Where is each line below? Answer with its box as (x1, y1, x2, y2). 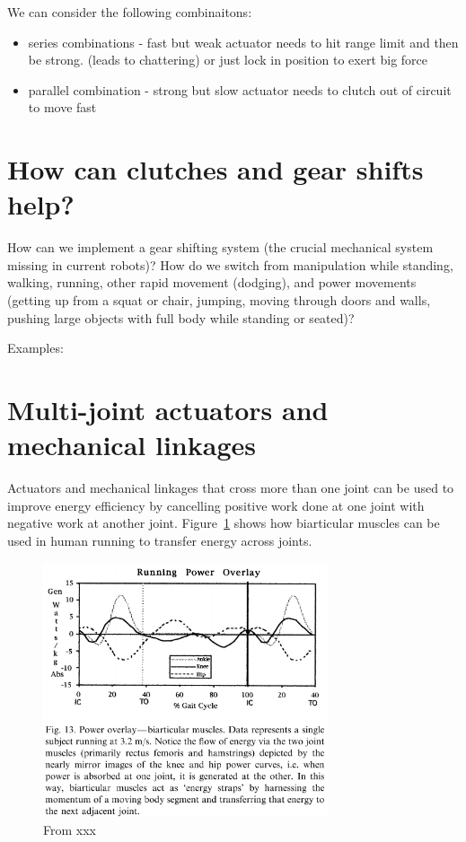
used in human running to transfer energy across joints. (7, 531, 312, 549)
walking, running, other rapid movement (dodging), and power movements (7, 273, 417, 292)
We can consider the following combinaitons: (7, 3, 252, 21)
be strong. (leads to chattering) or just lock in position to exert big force (28, 50, 428, 69)
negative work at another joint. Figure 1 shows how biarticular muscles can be (7, 513, 440, 532)
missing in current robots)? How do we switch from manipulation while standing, (7, 255, 453, 274)
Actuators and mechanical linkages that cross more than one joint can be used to (7, 478, 454, 497)
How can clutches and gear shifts (7, 151, 424, 188)
